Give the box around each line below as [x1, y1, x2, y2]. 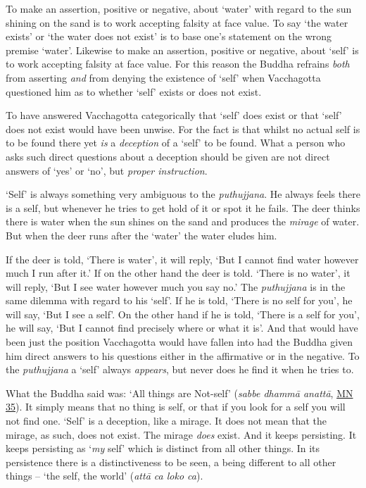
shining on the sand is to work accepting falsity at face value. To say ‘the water [6, 15, 348, 30]
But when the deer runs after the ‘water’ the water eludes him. [6, 227, 277, 242]
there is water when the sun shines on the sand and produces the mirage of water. [6, 214, 360, 229]
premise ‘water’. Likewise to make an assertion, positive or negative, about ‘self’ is [6, 42, 359, 57]
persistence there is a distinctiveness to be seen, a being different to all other [6, 454, 336, 469]
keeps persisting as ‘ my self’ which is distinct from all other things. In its [6, 441, 320, 456]
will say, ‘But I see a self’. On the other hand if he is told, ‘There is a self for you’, [6, 306, 360, 321]
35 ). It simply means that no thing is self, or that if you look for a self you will [6, 399, 346, 414]
